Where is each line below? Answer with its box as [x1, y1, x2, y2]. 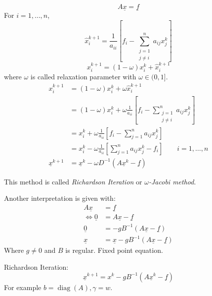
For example [4, 282, 42, 292]
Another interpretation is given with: [4, 193, 116, 203]
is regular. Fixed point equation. [65, 245, 163, 255]
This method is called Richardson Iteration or [4, 176, 142, 186]
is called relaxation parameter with [30, 71, 136, 82]
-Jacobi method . [148, 176, 196, 186]
